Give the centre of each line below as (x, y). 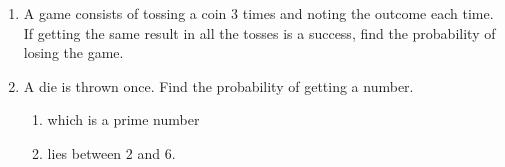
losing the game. (73, 52)
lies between (84, 152)
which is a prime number (123, 119)
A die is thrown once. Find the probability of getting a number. (218, 85)
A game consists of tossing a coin (125, 13)
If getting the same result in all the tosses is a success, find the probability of (259, 32)
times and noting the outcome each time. (368, 13)
